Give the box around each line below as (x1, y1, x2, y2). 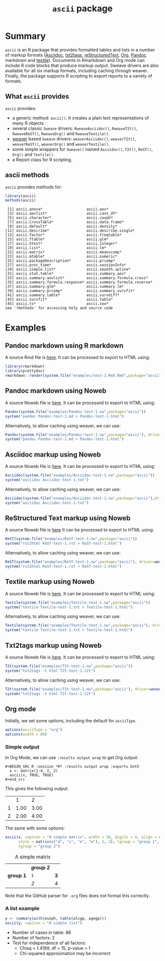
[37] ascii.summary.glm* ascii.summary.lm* (5, 284, 124, 289)
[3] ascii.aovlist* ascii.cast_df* (7, 211, 118, 216)
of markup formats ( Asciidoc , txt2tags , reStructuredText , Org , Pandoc (5, 52, 146, 58)
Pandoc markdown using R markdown (5, 341, 124, 350)
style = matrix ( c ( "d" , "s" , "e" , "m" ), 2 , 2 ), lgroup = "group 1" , (18, 839, 160, 845)
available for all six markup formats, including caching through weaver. (5, 67, 148, 74)
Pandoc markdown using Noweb (5, 386, 107, 395)
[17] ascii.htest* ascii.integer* (5, 241, 118, 246)
